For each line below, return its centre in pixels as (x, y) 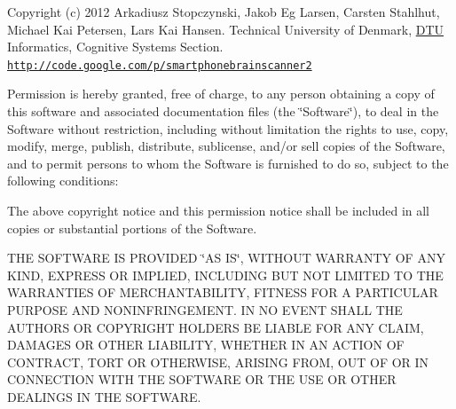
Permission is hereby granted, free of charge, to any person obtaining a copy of (221, 94)
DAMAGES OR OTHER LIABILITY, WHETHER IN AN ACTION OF (206, 345)
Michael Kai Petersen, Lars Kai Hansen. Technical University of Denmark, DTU (226, 29)
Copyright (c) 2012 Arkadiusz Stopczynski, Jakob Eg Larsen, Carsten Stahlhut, (224, 12)
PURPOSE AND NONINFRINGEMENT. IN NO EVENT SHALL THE (205, 309)
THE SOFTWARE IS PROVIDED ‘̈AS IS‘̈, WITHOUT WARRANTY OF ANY (226, 258)
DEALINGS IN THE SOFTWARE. (104, 396)
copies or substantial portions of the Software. (132, 228)
